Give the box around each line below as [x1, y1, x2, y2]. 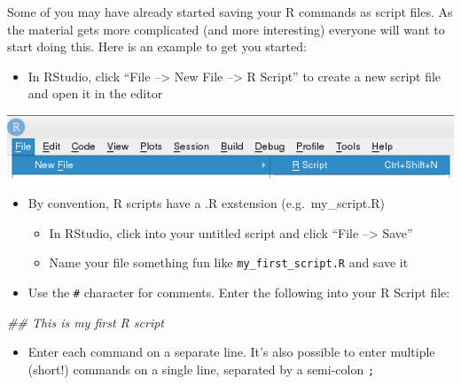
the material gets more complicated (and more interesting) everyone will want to [7, 19, 445, 38]
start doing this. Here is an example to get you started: [7, 37, 307, 56]
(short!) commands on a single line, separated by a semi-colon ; [27, 359, 375, 378]
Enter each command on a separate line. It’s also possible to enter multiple [27, 343, 435, 361]
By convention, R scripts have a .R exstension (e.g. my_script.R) [27, 194, 385, 212]
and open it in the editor [27, 84, 163, 103]
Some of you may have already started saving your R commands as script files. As [7, 3, 453, 20]
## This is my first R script [7, 312, 164, 331]
